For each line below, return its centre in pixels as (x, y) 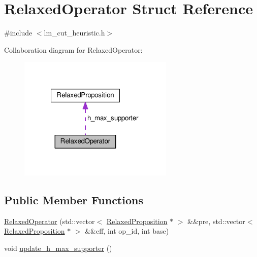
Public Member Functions (74, 199)
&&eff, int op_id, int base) (127, 231)
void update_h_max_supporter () (58, 248)
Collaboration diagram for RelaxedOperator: (73, 49)
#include (18, 33)
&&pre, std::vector (216, 221)
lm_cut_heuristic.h (74, 33)
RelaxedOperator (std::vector (50, 221)
